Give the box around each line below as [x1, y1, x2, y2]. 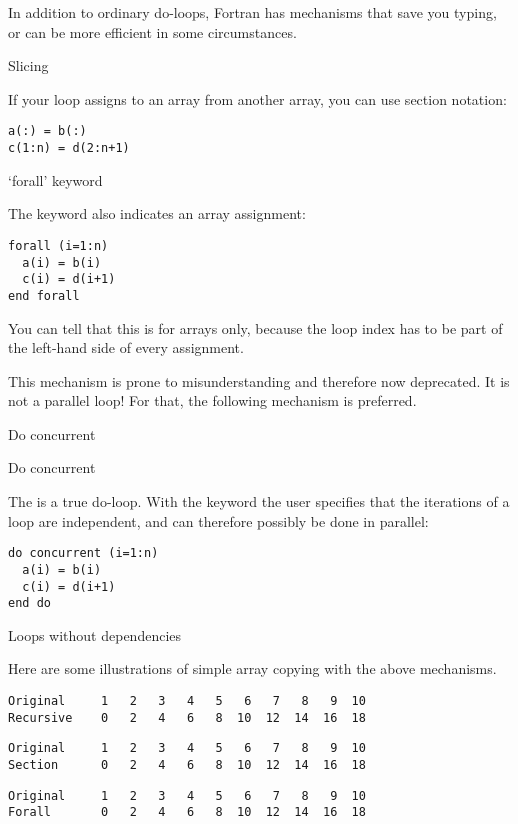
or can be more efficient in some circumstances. [8, 21, 297, 42]
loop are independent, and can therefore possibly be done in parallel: [8, 510, 429, 531]
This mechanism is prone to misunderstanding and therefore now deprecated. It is [8, 370, 510, 391]
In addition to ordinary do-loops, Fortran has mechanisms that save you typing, [8, 2, 497, 22]
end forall [8, 288, 80, 303]
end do [8, 596, 51, 611]
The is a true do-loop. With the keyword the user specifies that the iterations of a [8, 491, 510, 512]
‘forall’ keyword [8, 169, 103, 190]
